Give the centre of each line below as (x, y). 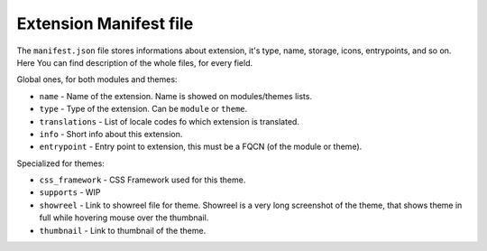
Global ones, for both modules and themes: (97, 79)
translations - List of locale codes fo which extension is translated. (169, 121)
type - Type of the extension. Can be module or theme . (143, 109)
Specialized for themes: (61, 163)
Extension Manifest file (105, 23)
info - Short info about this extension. (111, 134)
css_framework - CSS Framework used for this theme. (142, 180)
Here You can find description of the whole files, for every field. (134, 62)
